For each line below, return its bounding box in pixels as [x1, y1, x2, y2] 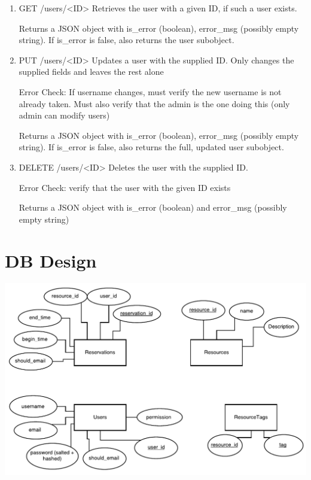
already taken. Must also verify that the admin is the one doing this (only [19, 97, 290, 110]
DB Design [5, 248, 97, 272]
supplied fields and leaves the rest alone [19, 65, 164, 78]
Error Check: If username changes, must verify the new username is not [19, 85, 282, 98]
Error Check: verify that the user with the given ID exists [19, 181, 231, 193]
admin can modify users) [19, 109, 110, 121]
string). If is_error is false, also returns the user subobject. [19, 34, 234, 46]
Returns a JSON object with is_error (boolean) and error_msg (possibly [19, 201, 287, 214]
